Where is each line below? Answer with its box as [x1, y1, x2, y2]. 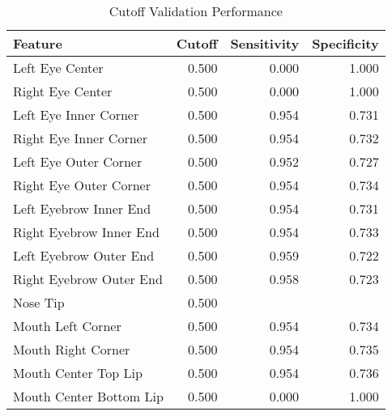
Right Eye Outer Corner [13, 176, 151, 194]
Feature [13, 34, 62, 53]
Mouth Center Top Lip [13, 363, 143, 382]
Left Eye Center [13, 58, 104, 77]
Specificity [312, 34, 379, 53]
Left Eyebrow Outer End [13, 246, 155, 265]
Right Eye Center [13, 82, 113, 100]
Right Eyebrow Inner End [13, 223, 160, 241]
